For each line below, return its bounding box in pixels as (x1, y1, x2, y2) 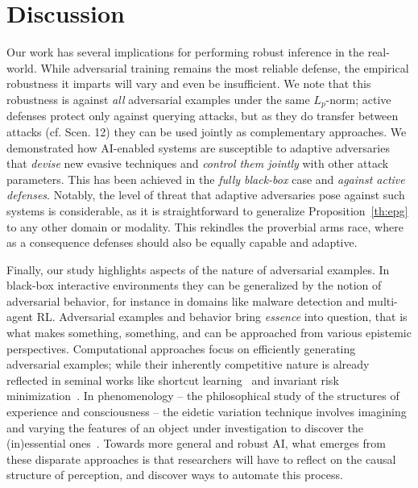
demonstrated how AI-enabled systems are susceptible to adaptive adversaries (6, 139, 390, 156)
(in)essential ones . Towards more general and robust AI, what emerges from (6, 435, 386, 452)
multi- (367, 292, 398, 309)
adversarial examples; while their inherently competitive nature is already (6, 356, 370, 373)
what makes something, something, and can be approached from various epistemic (6, 324, 412, 341)
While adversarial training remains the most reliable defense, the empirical (40, 59, 409, 76)
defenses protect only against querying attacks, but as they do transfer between (6, 107, 399, 124)
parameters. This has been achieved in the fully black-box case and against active (6, 170, 405, 187)
